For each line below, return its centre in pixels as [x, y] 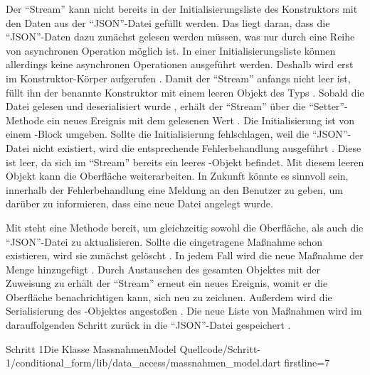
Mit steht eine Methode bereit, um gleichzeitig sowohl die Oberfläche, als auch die [185, 227]
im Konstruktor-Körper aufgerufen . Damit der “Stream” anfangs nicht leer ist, [178, 78]
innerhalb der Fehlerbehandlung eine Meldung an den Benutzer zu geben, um [174, 189]
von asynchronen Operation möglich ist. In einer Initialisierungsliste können [171, 50]
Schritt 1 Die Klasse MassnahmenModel [91, 348]
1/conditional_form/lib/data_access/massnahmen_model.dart [143, 363]
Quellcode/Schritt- [220, 348]
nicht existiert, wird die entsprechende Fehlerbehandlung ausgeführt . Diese [197, 147]
